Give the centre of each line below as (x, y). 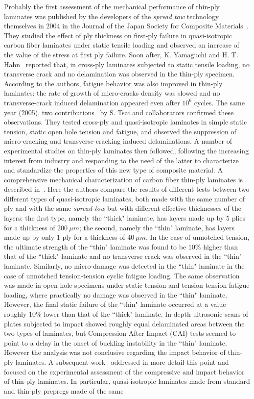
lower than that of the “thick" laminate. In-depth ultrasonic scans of (146, 314)
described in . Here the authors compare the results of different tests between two (127, 189)
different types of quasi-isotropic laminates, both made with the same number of (125, 198)
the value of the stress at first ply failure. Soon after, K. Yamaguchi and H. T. (121, 54)
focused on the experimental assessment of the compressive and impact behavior (124, 371)
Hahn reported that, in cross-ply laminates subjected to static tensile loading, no (127, 64)
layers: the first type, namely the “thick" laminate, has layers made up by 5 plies (125, 218)
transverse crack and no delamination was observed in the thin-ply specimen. (119, 74)
